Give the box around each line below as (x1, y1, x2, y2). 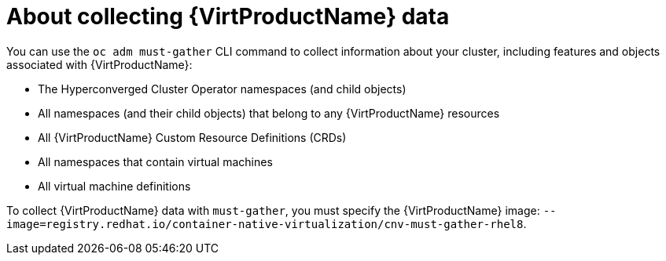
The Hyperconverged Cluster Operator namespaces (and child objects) (38, 82, 407, 96)
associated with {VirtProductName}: (6, 57, 193, 71)
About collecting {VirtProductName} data (6, 3, 450, 30)
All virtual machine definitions (38, 179, 191, 193)
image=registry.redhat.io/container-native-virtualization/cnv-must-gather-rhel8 (6, 217, 524, 230)
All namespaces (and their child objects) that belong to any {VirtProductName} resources (38, 106, 500, 120)
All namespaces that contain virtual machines (38, 154, 273, 169)
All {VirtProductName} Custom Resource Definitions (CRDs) (38, 130, 347, 144)
